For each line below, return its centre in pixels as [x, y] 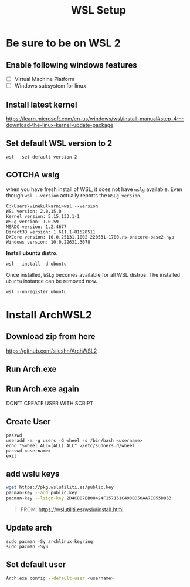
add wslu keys [33, 474]
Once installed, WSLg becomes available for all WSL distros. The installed [93, 274]
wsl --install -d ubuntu [36, 264]
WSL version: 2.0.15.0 [34, 211]
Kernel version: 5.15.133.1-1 [43, 216]
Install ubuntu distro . [32, 253]
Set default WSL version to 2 [59, 144]
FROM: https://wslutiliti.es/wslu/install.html [72, 509]
